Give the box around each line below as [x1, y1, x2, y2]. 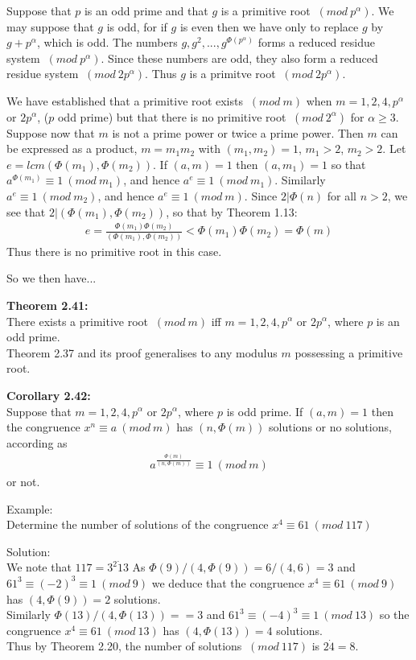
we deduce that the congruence [151, 574, 305, 591]
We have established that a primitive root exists [6, 92, 243, 109]
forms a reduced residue [257, 34, 375, 51]
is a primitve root [189, 65, 276, 82]
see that [6, 203, 46, 220]
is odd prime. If [226, 402, 303, 419]
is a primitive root [220, 2, 311, 19]
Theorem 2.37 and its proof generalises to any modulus [6, 344, 278, 361]
